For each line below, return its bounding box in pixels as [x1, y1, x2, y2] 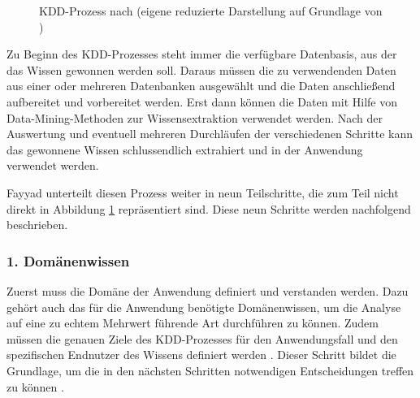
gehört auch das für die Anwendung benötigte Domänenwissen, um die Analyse [6, 298, 401, 315]
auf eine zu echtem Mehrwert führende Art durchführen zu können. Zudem [6, 314, 379, 331]
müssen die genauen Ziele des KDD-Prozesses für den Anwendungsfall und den [6, 330, 398, 347]
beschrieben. [6, 216, 68, 233]
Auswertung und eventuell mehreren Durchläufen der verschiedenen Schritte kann [6, 125, 413, 142]
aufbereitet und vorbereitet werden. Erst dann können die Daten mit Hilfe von [6, 93, 397, 110]
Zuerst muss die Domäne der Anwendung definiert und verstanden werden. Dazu [6, 282, 409, 299]
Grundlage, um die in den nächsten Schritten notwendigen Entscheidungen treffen [6, 361, 414, 379]
